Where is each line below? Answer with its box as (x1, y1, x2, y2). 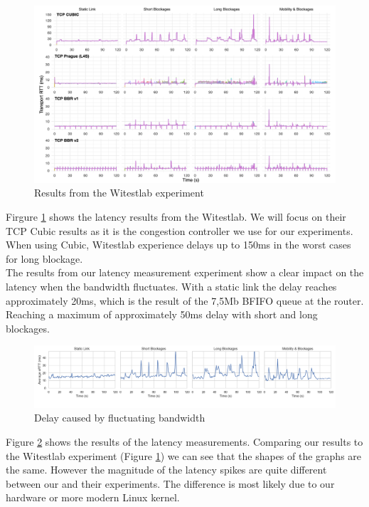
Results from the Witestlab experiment (34, 185, 204, 200)
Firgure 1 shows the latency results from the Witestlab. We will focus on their (6, 209, 346, 224)
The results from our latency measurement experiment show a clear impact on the (6, 265, 364, 280)
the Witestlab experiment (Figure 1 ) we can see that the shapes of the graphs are (6, 448, 362, 463)
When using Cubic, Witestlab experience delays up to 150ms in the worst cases (6, 237, 351, 252)
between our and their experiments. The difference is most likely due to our (6, 476, 335, 491)
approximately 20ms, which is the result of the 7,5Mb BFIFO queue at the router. (6, 293, 364, 308)
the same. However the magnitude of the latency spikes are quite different (6, 462, 327, 477)
